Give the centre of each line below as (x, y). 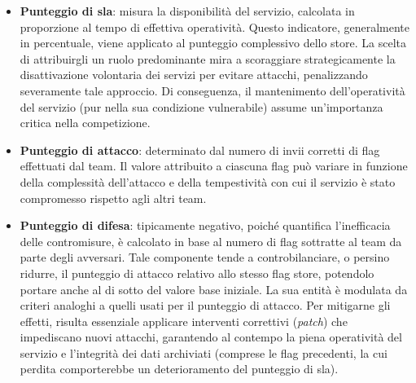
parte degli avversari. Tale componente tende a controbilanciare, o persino (205, 257)
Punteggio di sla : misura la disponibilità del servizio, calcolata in (187, 11)
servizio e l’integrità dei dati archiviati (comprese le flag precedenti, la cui (204, 352)
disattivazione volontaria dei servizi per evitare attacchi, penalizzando (194, 75)
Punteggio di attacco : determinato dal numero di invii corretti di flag (200, 150)
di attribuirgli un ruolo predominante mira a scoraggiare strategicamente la (208, 58)
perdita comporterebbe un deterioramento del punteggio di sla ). (179, 369)
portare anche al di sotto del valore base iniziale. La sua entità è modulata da (214, 289)
